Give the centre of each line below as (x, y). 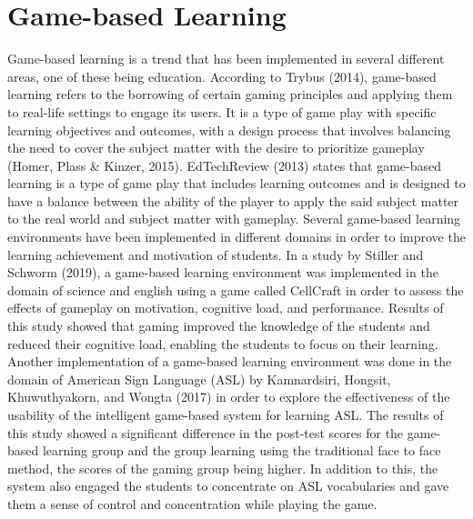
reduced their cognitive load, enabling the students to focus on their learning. (223, 343)
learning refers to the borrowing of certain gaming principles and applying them (230, 94)
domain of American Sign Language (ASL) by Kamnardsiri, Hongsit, (199, 379)
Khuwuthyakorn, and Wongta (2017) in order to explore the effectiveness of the (229, 397)
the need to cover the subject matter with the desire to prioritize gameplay (216, 148)
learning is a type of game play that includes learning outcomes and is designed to (236, 183)
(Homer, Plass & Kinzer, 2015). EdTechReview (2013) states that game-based (224, 165)
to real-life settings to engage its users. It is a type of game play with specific (222, 111)
